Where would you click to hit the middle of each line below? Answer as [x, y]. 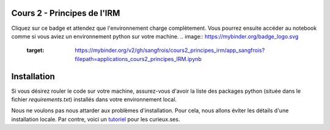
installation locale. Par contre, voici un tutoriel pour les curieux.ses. [96, 119]
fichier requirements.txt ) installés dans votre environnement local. [94, 99]
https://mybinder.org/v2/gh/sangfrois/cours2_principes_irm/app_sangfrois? [170, 50]
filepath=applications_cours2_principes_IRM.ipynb [138, 59]
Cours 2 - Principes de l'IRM [66, 13]
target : [35, 50]
